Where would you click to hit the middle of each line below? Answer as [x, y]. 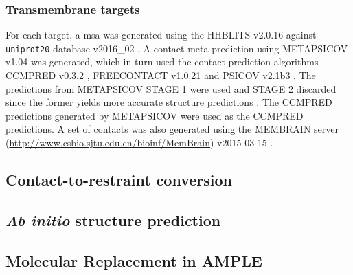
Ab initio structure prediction [113, 220]
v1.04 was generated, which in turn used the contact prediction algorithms [162, 62]
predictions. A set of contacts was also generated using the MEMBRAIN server [172, 129]
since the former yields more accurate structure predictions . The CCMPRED [169, 102]
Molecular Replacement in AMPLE [134, 260]
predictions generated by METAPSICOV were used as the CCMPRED [155, 115]
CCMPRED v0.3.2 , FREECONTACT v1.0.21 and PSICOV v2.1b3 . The [161, 75]
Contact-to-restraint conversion [119, 180]
